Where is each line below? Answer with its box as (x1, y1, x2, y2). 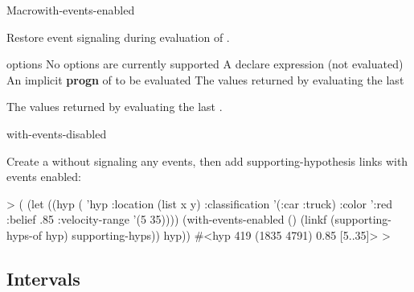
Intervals (6, 265, 80, 290)
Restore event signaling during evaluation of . (6, 28, 230, 45)
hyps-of (6, 226, 43, 243)
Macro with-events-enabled (6, 2, 135, 18)
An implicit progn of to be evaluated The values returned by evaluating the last (6, 71, 404, 88)
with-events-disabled (6, 125, 107, 142)
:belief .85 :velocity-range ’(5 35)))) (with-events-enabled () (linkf (6, 211, 327, 228)
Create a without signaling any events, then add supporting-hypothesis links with (6, 152, 408, 169)
